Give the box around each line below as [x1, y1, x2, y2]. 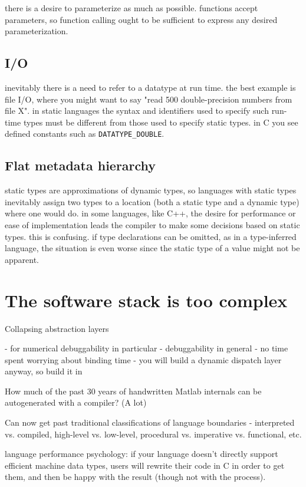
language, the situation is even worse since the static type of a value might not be [5, 242, 300, 254]
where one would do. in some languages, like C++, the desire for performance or [5, 207, 296, 219]
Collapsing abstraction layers [5, 322, 109, 334]
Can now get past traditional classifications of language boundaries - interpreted [5, 416, 295, 429]
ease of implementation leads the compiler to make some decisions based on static [5, 219, 300, 231]
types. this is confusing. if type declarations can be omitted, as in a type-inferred [5, 230, 297, 242]
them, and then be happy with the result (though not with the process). [5, 470, 266, 483]
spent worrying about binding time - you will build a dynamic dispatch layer [5, 353, 282, 366]
